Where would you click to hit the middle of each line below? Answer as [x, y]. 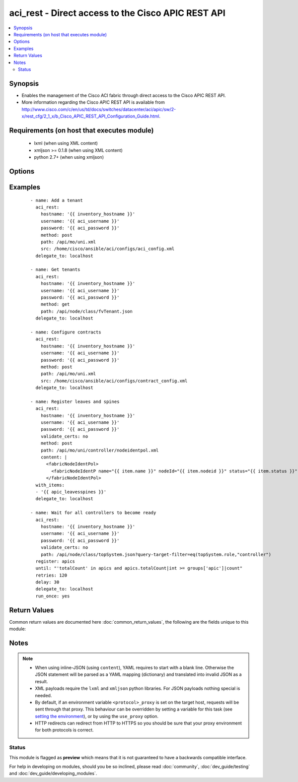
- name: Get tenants [55, 270]
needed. [43, 695]
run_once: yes [53, 596]
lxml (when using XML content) [66, 143]
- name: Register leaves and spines [75, 401]
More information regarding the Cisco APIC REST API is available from [93, 102]
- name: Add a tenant [57, 200]
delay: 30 [47, 582]
